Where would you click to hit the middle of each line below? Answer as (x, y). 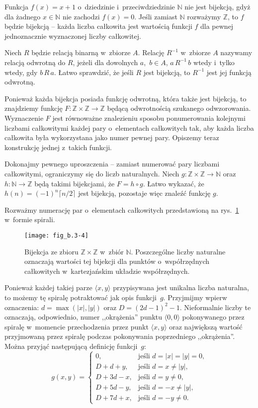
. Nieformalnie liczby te (215, 307)
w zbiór (112, 251)
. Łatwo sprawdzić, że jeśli (94, 72)
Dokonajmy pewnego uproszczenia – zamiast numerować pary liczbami (112, 164)
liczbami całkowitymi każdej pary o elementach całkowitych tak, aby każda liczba (129, 127)
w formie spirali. (30, 219)
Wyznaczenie (24, 118)
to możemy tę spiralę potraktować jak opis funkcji (81, 297)
